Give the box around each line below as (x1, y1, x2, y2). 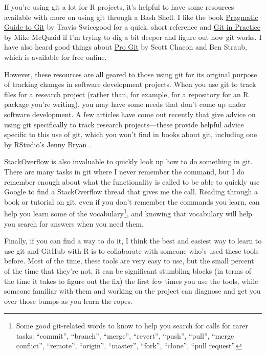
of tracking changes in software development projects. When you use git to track (4, 79, 256, 90)
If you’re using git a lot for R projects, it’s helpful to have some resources (4, 2, 234, 12)
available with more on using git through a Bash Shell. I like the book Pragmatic (4, 11, 258, 22)
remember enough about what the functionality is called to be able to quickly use (4, 176, 260, 187)
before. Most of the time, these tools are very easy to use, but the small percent (4, 255, 254, 266)
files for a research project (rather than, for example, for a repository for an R (4, 88, 249, 99)
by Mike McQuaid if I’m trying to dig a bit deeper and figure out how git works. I (4, 31, 262, 42)
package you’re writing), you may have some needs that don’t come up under (4, 99, 246, 109)
